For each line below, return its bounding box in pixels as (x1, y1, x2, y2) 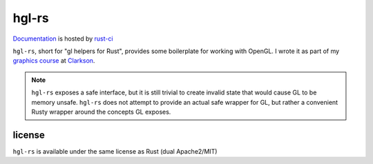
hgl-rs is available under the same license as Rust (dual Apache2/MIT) (12, 147, 218, 155)
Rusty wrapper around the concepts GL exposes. (31, 107, 171, 116)
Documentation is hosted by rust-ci (12, 34, 113, 43)
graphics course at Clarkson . (12, 57, 95, 65)
